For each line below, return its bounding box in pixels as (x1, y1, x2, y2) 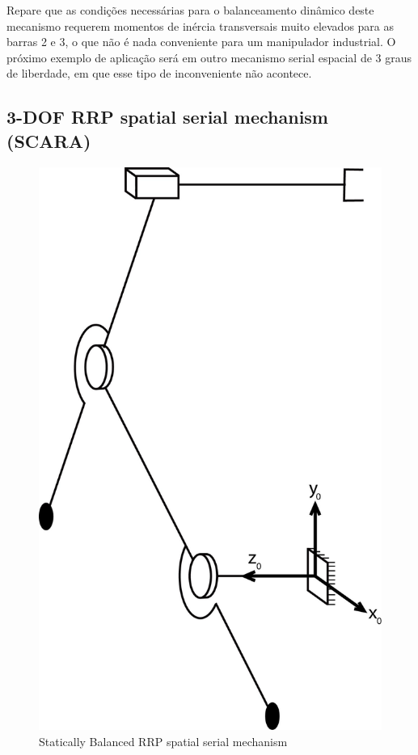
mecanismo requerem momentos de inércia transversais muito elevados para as (6, 17, 395, 34)
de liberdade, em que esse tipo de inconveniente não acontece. (6, 65, 312, 82)
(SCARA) (6, 128, 91, 153)
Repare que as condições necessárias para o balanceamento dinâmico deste (6, 2, 374, 18)
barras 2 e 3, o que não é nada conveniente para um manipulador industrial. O (6, 33, 396, 50)
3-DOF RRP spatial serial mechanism (6, 104, 328, 129)
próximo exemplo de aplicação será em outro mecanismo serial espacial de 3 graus (6, 49, 412, 65)
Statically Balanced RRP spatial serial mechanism (39, 733, 288, 750)
